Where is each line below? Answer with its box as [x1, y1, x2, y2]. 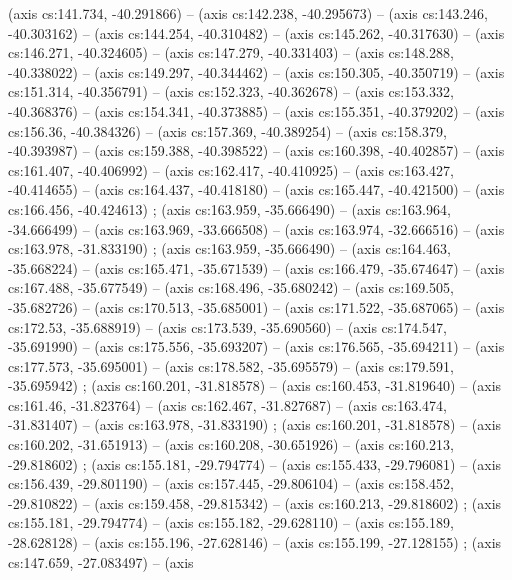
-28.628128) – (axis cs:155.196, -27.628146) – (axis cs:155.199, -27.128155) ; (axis [8, 532, 502, 553]
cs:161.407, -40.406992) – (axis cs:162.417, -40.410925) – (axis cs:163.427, [8, 159, 455, 180]
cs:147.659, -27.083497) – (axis [8, 551, 194, 572]
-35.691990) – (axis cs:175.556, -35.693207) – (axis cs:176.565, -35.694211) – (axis [8, 336, 505, 357]
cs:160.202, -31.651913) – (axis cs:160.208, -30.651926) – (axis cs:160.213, [8, 434, 455, 455]
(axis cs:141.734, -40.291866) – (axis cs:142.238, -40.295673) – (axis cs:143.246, [8, 3, 488, 23]
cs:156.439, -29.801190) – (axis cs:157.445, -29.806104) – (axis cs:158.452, [8, 473, 455, 494]
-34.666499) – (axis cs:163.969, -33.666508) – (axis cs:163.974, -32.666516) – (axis [8, 218, 505, 239]
